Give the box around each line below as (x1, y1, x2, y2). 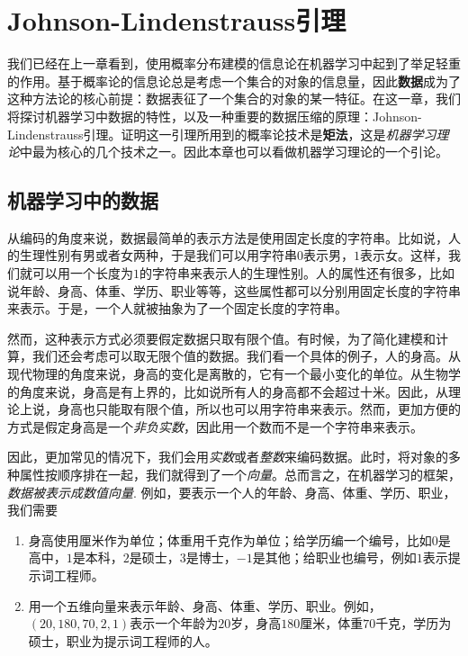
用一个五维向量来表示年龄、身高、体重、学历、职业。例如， (28, 596, 382, 615)
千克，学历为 (375, 614, 452, 633)
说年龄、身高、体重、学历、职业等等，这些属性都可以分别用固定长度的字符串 (7, 281, 461, 300)
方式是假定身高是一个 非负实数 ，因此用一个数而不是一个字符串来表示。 (7, 417, 423, 436)
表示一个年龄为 (130, 614, 219, 633)
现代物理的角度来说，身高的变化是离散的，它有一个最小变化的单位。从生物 (7, 364, 448, 383)
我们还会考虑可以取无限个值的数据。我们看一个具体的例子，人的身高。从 (31, 346, 461, 365)
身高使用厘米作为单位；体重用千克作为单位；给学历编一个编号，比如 (28, 530, 432, 549)
